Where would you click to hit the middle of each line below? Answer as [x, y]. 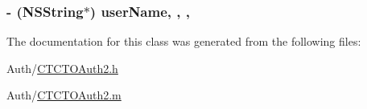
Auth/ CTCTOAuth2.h [62, 68]
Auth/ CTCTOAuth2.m [64, 95]
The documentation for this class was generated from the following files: [184, 41]
